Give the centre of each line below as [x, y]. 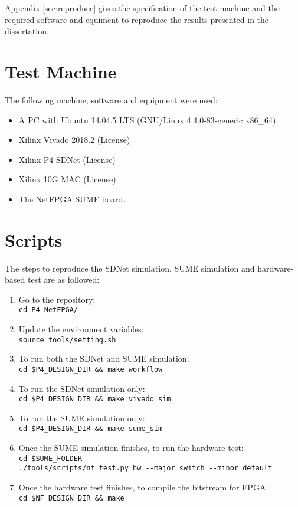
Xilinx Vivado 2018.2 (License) [74, 140]
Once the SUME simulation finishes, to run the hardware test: [131, 448]
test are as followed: [63, 279]
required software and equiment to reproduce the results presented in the [137, 19]
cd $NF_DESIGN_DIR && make [71, 498]
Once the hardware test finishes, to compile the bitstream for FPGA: [143, 487]
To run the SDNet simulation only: [82, 388]
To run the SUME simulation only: [82, 418]
